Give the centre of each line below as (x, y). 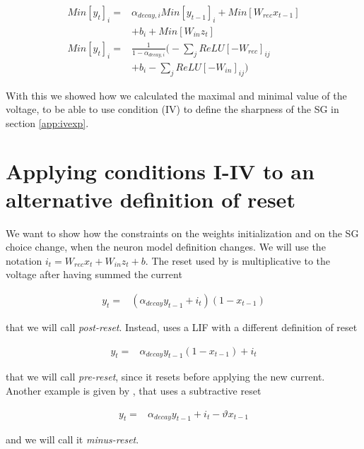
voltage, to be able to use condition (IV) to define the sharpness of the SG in (172, 109)
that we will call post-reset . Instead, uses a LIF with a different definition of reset (182, 327)
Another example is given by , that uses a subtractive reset (134, 391)
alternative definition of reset (151, 199)
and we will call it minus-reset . (72, 439)
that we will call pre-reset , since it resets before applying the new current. (165, 377)
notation (24, 260)
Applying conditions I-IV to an (160, 171)
